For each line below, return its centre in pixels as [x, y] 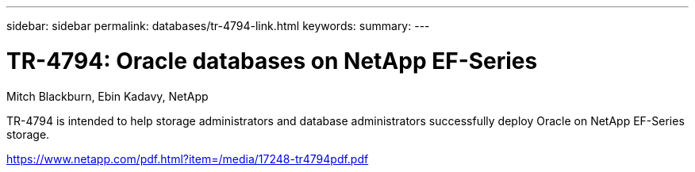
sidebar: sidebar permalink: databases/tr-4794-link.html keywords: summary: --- [218, 26]
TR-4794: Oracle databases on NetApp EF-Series [272, 61]
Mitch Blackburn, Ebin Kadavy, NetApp [108, 96]
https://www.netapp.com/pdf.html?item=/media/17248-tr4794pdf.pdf [188, 159]
